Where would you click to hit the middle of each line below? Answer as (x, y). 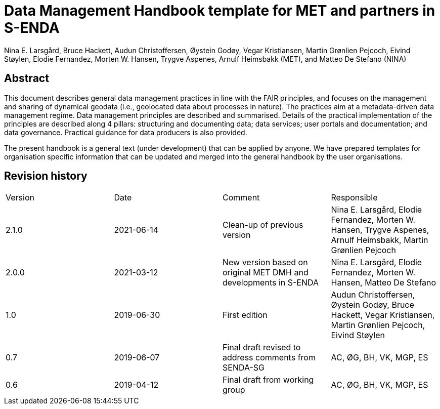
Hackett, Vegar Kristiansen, (383, 315)
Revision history (46, 176)
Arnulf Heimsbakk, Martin (380, 240)
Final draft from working (268, 380)
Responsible (354, 198)
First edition (245, 315)
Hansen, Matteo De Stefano (384, 283)
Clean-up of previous (263, 225)
